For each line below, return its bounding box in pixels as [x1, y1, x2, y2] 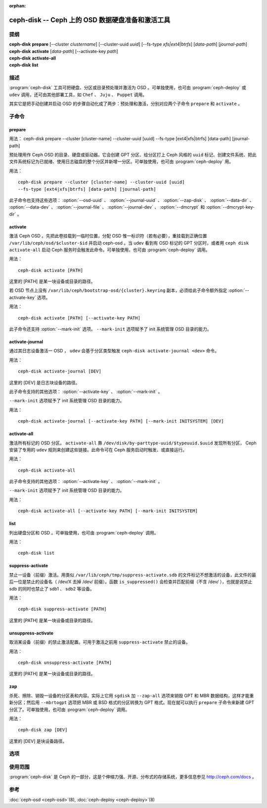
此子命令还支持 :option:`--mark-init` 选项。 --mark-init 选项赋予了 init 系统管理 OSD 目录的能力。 [9, 326, 212, 332]
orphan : [9, 3, 26, 8]
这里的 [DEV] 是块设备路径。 [9, 738, 67, 744]
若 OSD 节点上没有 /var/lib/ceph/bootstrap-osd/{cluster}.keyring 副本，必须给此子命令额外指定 [9, 287, 227, 293]
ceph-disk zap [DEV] [18, 727, 68, 733]
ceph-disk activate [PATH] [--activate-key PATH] [18, 315, 141, 321]
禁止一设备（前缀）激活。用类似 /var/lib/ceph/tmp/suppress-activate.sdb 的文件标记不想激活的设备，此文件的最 [9, 572, 257, 578]
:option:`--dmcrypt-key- [206, 204, 255, 210]
